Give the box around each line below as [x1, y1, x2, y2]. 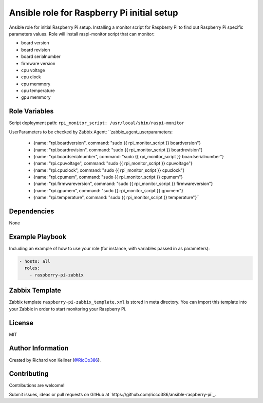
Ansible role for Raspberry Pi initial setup [9, 7, 178, 18]
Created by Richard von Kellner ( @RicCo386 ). [9, 357, 101, 363]
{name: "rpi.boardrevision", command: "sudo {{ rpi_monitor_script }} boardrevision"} [33, 147, 203, 153]
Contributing [9, 370, 49, 378]
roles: [24, 265, 40, 271]
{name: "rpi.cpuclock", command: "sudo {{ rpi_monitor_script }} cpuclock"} [33, 167, 185, 173]
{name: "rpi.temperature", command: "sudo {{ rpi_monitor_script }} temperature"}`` [33, 195, 200, 201]
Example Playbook [9, 233, 67, 241]
